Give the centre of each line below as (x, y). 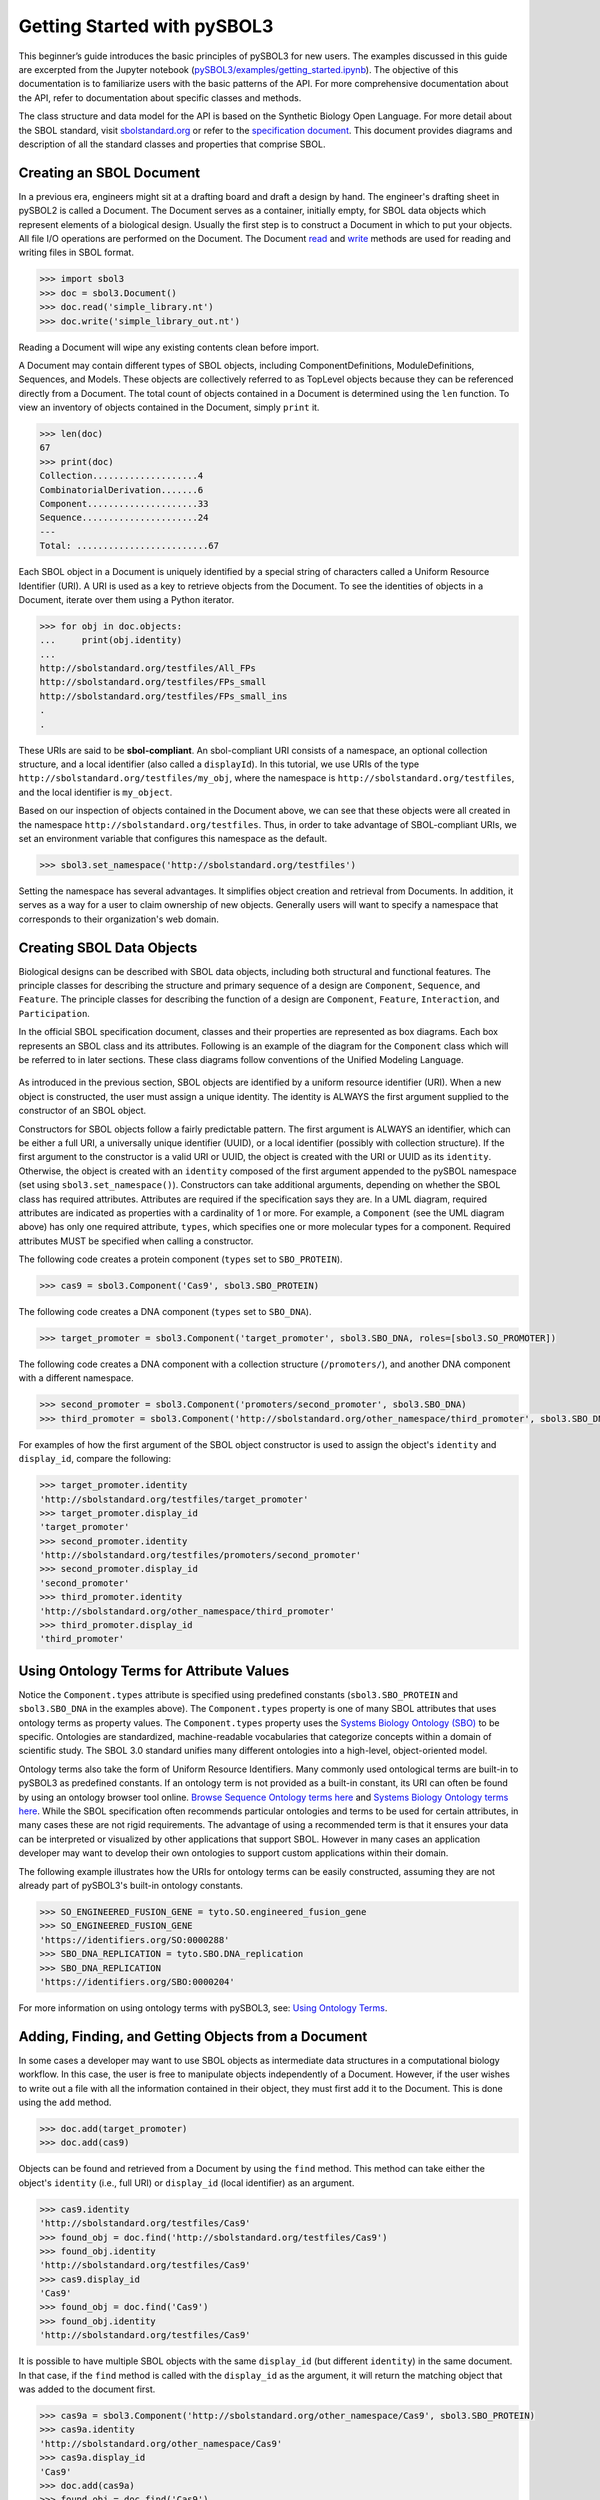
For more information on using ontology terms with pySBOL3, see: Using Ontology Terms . (203, 2007)
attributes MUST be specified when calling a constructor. (136, 1241)
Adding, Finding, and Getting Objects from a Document (193, 2036)
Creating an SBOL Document (109, 172)
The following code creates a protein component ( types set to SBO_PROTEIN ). (181, 1259)
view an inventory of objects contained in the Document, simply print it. (169, 407)
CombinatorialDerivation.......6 (121, 489)
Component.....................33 (124, 503)
